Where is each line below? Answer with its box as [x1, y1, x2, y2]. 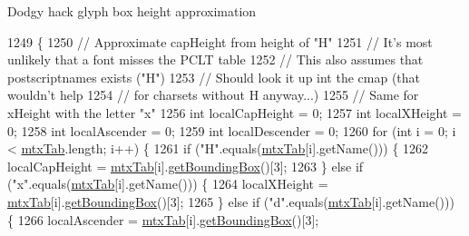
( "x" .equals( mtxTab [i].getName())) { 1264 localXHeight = [7, 174, 328, 193]
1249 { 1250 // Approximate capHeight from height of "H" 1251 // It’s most [7, 32, 433, 51]
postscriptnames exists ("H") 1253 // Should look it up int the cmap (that [7, 67, 421, 86]
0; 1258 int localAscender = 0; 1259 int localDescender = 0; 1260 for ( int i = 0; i [7, 121, 456, 140]
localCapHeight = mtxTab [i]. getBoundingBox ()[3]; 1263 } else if [7, 156, 364, 175]
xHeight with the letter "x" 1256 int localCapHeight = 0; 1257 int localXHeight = [7, 103, 462, 122]
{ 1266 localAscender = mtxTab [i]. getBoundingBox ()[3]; [7, 210, 319, 229]
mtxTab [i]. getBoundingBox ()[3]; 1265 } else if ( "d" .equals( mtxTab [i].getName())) [7, 192, 454, 211]
